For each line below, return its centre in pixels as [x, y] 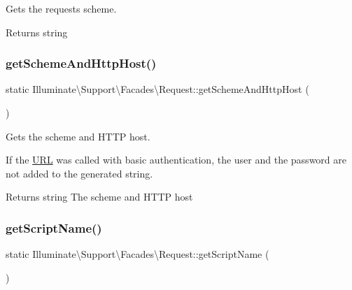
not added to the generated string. [79, 173]
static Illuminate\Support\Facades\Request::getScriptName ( [138, 254]
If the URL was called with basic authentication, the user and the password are [176, 160]
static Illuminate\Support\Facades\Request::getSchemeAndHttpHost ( [157, 89]
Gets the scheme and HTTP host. [78, 136]
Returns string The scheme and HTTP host [99, 197]
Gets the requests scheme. [61, 8]
